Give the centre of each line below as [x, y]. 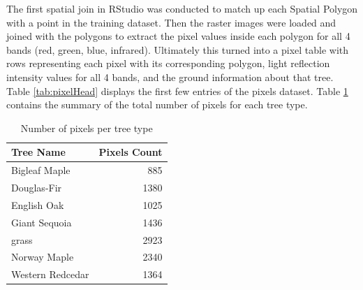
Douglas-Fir [37, 188]
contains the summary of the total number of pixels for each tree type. [157, 104]
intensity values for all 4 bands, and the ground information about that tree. [170, 77]
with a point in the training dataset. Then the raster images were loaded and [171, 22]
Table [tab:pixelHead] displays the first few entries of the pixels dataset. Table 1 [177, 90]
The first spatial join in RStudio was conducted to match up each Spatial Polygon [182, 8]
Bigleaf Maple [41, 170]
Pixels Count [131, 152]
